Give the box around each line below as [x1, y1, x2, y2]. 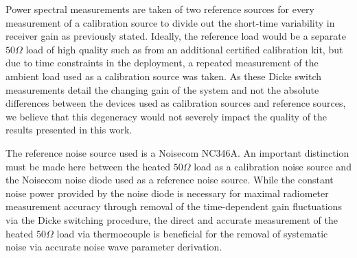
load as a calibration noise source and [194, 159, 352, 173]
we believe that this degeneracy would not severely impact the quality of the [5, 109, 327, 123]
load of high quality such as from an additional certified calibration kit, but [25, 42, 343, 56]
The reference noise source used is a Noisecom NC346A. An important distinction [5, 145, 349, 159]
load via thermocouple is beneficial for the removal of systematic [56, 226, 328, 240]
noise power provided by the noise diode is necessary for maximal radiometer [5, 185, 329, 200]
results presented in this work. [5, 122, 133, 137]
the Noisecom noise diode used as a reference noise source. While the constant [5, 172, 334, 187]
